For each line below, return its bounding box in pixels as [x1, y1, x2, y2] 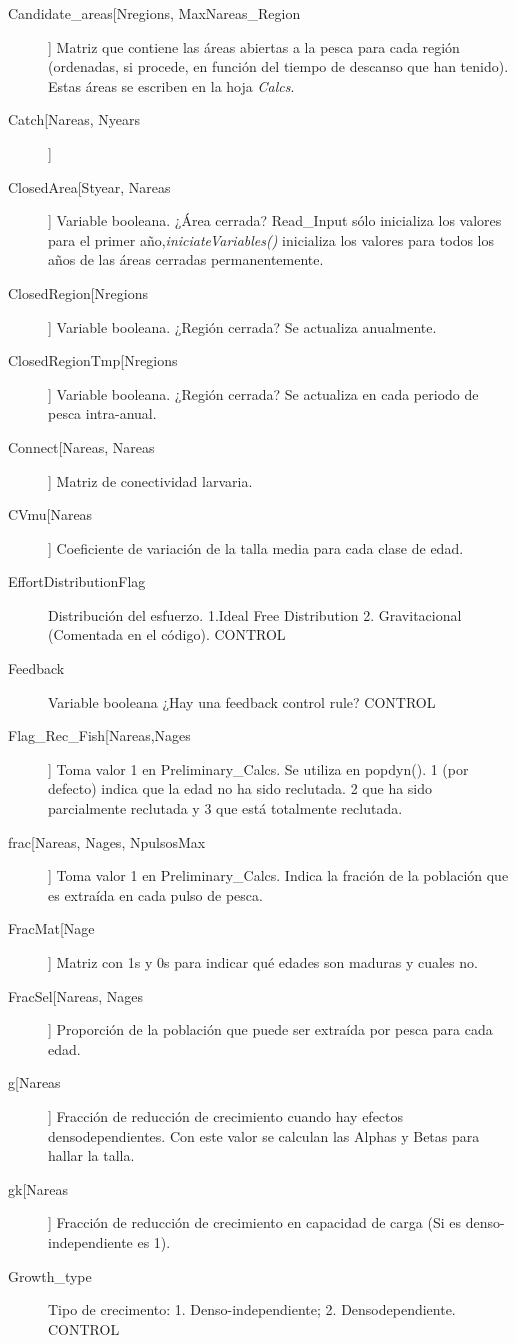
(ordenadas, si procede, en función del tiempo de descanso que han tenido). [48, 56, 509, 77]
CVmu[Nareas [8, 504, 93, 525]
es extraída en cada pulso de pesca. [48, 884, 263, 905]
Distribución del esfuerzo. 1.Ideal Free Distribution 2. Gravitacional [48, 604, 462, 625]
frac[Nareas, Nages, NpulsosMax [8, 831, 206, 852]
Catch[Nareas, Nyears [8, 109, 141, 130]
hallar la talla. [48, 1145, 135, 1166]
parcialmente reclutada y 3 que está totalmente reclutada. [48, 798, 403, 819]
